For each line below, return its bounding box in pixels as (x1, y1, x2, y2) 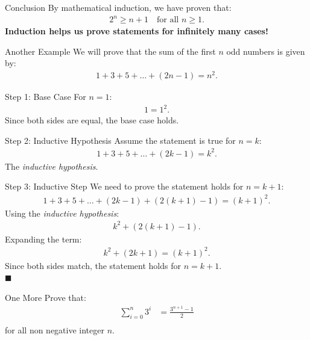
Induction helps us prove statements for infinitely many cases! (5, 25, 268, 37)
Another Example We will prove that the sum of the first (5, 45, 216, 57)
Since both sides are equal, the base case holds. (5, 114, 179, 126)
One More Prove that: (5, 291, 86, 304)
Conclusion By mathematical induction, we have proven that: (5, 1, 232, 13)
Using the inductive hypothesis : (5, 206, 119, 219)
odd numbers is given (226, 45, 305, 57)
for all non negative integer (5, 323, 104, 336)
